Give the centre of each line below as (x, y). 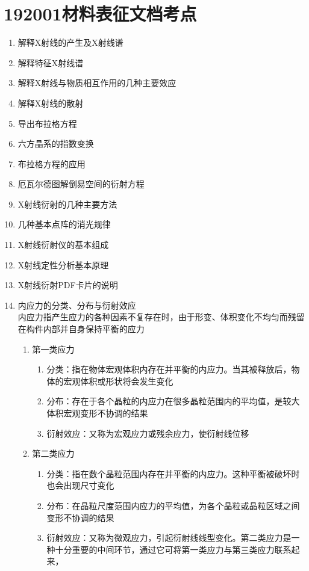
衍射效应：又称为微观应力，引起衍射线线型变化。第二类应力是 (169, 538)
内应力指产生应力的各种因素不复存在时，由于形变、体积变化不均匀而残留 (161, 317)
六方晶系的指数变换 (56, 144)
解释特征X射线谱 (51, 62)
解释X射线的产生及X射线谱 (70, 42)
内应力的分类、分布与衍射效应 (77, 305)
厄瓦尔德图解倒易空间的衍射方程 (81, 184)
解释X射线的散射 (51, 103)
